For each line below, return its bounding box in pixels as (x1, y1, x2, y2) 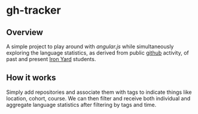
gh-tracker (6, 4, 61, 17)
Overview (6, 27, 44, 37)
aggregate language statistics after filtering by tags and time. (6, 101, 157, 108)
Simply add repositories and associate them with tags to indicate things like (6, 88, 192, 96)
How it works (6, 72, 56, 83)
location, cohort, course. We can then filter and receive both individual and (6, 94, 191, 102)
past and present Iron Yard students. (6, 56, 96, 62)
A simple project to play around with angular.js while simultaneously (6, 43, 174, 50)
